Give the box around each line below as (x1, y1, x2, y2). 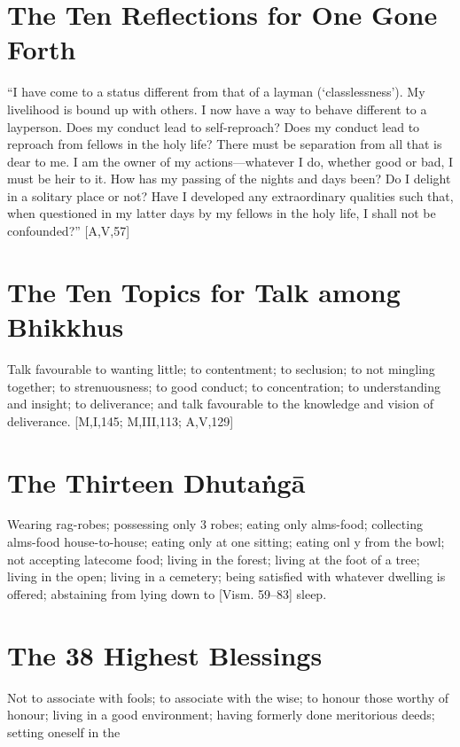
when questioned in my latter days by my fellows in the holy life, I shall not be (7, 204, 436, 222)
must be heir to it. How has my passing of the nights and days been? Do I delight (7, 169, 451, 188)
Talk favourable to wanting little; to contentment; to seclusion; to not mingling (7, 359, 435, 377)
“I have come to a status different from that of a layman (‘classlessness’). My (7, 82, 425, 101)
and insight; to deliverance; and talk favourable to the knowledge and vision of (7, 394, 433, 413)
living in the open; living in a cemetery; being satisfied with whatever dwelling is (7, 567, 446, 586)
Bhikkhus (7, 308, 124, 345)
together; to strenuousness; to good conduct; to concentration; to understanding (7, 377, 441, 395)
